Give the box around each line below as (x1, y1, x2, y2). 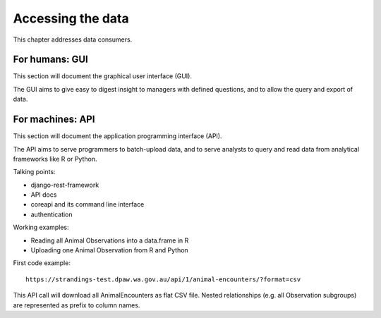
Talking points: (13, 168, 56, 176)
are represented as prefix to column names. (13, 300, 140, 310)
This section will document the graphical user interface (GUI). (13, 72, 193, 80)
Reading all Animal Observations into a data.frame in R (30, 236, 189, 245)
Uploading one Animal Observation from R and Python (30, 246, 188, 255)
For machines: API (13, 114, 95, 126)
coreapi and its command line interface (30, 200, 145, 209)
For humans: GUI (13, 54, 88, 66)
